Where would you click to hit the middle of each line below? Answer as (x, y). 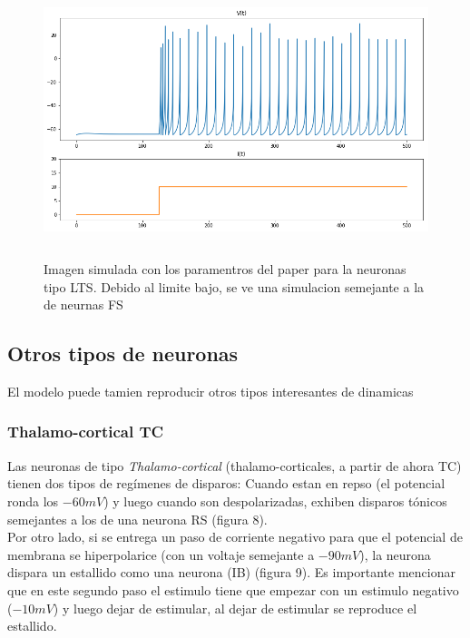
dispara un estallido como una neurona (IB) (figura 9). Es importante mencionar (231, 572)
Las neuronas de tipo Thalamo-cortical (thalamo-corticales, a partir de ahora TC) (235, 465)
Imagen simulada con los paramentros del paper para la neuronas (225, 268)
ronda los (33, 501)
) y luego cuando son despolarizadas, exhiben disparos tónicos (275, 501)
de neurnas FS (83, 304)
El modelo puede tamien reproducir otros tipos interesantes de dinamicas (211, 391)
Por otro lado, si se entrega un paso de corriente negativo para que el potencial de (235, 537)
